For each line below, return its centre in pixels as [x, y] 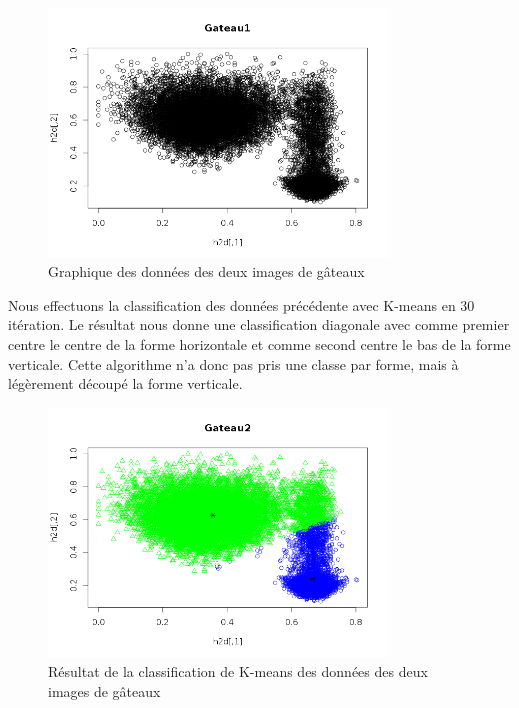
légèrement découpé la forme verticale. [125, 383]
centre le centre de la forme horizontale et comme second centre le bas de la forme [259, 344]
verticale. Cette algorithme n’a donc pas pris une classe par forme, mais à [233, 363]
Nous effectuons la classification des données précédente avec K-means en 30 [241, 304]
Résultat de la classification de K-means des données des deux [238, 671]
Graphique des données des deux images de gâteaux [206, 271]
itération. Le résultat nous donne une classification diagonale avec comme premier [259, 324]
